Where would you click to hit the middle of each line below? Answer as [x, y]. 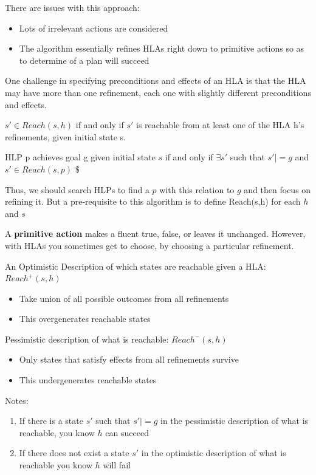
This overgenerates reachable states [85, 319]
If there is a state [51, 421]
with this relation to [197, 189]
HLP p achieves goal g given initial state [80, 157]
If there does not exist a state [74, 453]
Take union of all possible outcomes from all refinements [124, 298]
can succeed [127, 432]
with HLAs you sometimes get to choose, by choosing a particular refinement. [149, 245]
